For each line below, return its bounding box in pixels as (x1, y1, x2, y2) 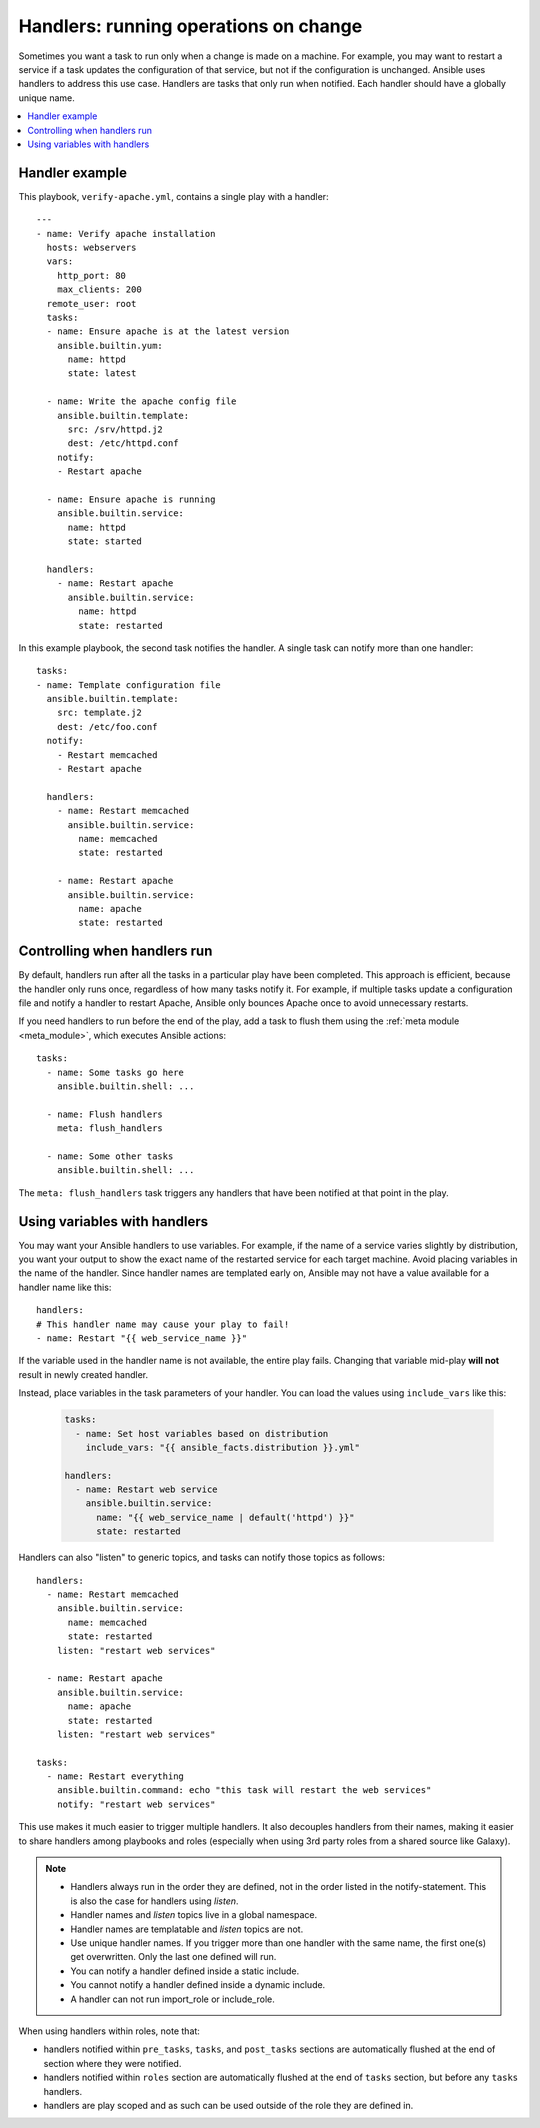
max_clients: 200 (56, 284, 142, 295)
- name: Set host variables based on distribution (75, 1428, 329, 1439)
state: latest (67, 368, 137, 379)
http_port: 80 (56, 270, 127, 281)
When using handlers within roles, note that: (18, 2025, 200, 2037)
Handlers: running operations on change (18, 15, 363, 37)
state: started (67, 536, 142, 547)
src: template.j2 (56, 707, 142, 719)
